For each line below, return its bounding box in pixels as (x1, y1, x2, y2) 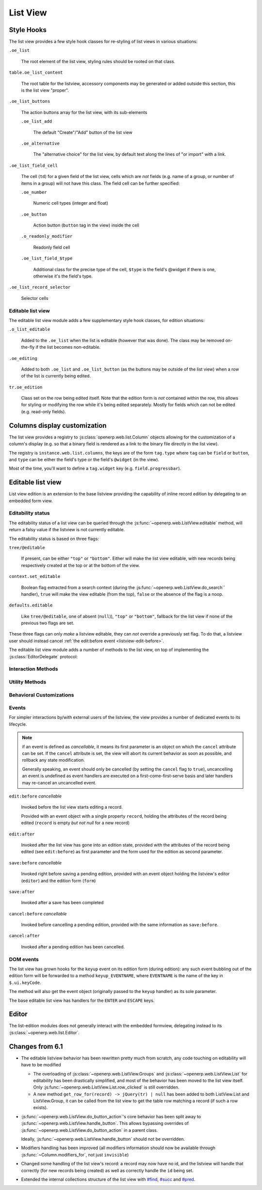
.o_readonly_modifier (21, 233, 73, 239)
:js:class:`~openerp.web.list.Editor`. (9, 1029, 80, 1035)
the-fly (21, 344, 35, 350)
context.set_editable (9, 574, 61, 579)
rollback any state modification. (22, 757, 85, 763)
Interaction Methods (9, 666, 58, 672)
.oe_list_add (21, 119, 52, 124)
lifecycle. (9, 721, 27, 727)
